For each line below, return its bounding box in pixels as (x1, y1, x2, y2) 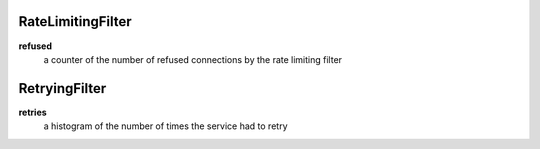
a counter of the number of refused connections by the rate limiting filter (43, 53, 343, 65)
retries (18, 106, 47, 118)
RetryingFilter (18, 80, 107, 97)
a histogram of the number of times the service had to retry (43, 120, 288, 132)
